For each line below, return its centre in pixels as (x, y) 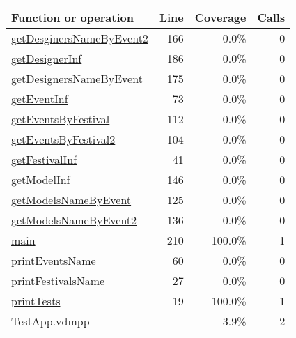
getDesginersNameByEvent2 (80, 38)
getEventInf (40, 99)
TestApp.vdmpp (50, 321)
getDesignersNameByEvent (77, 78)
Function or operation (72, 17)
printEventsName (54, 260)
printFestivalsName (58, 281)
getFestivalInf (44, 159)
